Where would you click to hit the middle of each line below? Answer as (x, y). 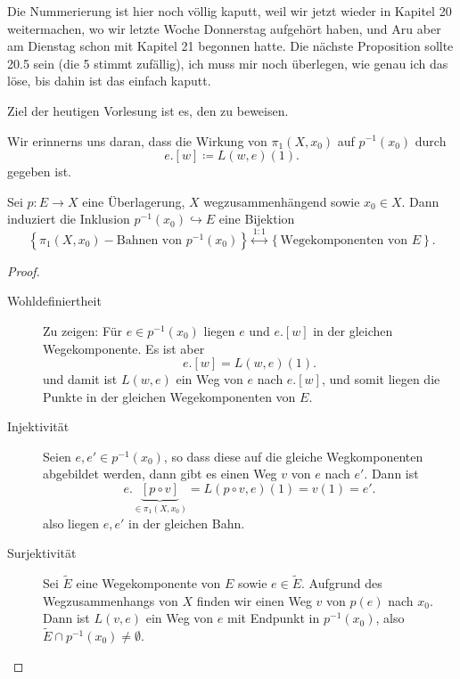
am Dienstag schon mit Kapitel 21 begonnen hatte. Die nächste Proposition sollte (230, 46)
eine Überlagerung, (134, 201)
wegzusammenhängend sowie (282, 201)
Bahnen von (149, 240)
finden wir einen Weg (254, 600)
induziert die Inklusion (69, 219)
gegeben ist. (40, 172)
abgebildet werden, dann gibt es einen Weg (160, 474)
